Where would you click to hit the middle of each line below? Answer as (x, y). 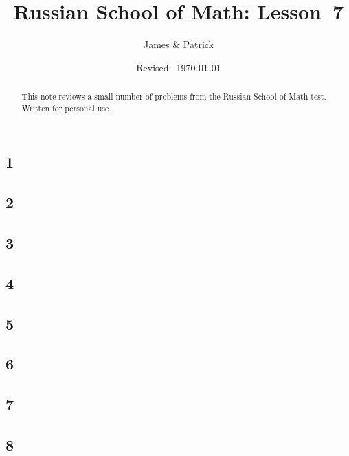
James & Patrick (179, 44)
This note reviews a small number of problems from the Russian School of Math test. (174, 96)
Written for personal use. (66, 107)
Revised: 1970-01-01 (179, 67)
